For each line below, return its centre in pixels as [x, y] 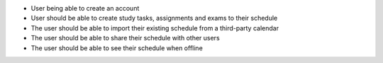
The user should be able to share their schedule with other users [125, 38]
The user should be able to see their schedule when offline [117, 48]
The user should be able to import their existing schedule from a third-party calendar [155, 28]
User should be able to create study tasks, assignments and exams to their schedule [154, 18]
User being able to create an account [85, 8]
